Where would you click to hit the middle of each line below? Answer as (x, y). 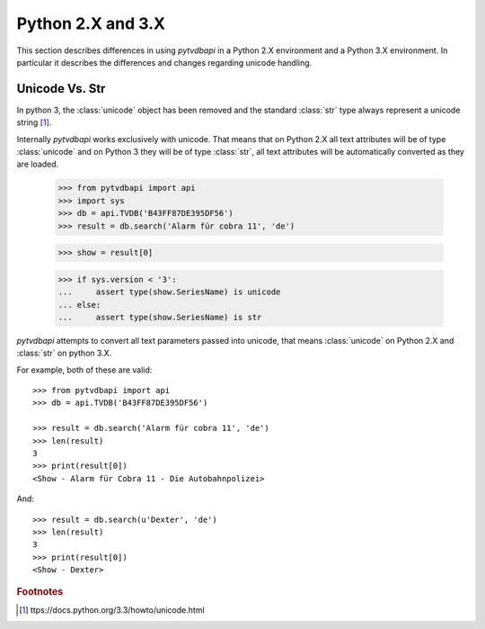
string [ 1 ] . (34, 122)
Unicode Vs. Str (61, 89)
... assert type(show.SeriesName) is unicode (169, 292)
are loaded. (38, 164)
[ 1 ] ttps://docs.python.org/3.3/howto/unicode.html (112, 610)
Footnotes (40, 591)
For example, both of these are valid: (84, 370)
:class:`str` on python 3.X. (64, 353)
